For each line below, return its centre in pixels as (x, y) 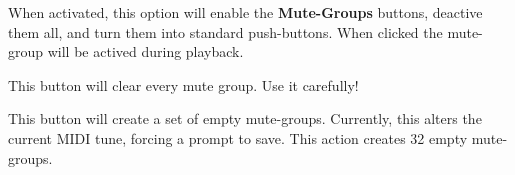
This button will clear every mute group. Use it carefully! (183, 84)
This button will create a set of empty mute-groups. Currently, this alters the (245, 118)
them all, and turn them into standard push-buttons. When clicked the (225, 31)
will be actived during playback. (145, 51)
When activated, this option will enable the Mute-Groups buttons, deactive (245, 12)
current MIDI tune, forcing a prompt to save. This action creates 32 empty (238, 137)
